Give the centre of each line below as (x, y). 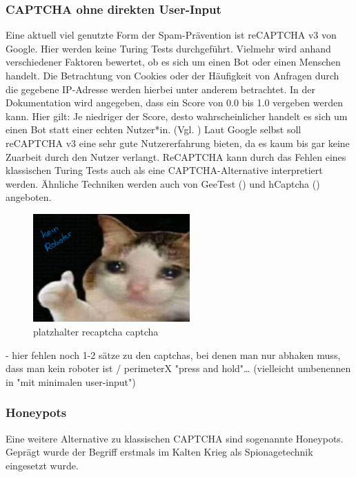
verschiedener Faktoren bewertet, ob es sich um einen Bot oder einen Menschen (173, 62)
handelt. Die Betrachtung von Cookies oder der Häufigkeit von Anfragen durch (172, 75)
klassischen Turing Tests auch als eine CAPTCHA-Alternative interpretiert (164, 170)
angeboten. (29, 197)
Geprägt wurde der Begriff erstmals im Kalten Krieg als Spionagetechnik (159, 452)
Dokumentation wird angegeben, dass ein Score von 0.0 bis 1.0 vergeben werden (175, 103)
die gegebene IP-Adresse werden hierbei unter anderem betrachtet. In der (160, 89)
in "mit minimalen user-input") (71, 381)
